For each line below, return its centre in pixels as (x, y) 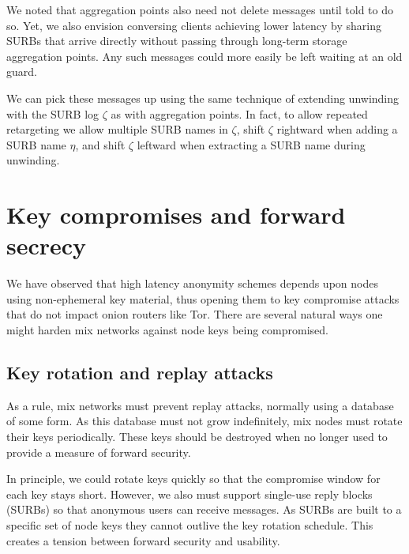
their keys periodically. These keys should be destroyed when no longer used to (197, 437)
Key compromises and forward (176, 215)
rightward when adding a (337, 129)
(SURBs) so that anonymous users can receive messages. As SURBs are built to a (204, 509)
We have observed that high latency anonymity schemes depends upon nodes (192, 283)
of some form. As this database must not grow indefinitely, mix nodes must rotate (204, 421)
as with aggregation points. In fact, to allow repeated (239, 113)
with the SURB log (53, 113)
